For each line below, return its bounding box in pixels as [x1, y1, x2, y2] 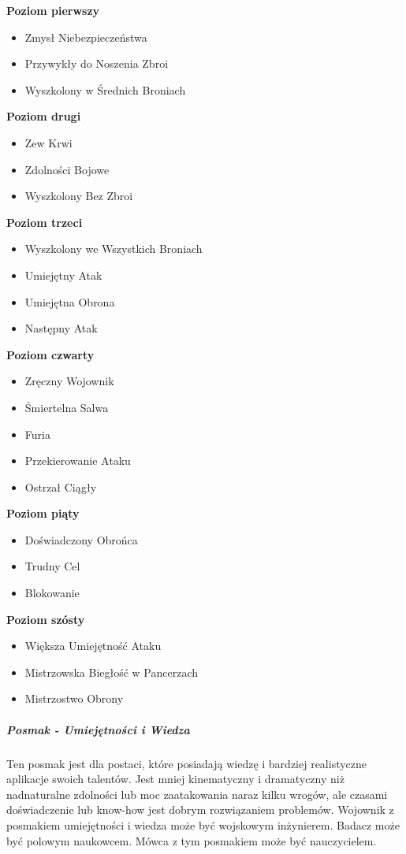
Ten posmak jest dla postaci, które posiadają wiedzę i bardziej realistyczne [6, 755, 367, 771]
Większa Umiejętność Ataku [24, 637, 162, 654]
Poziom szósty [6, 611, 85, 627]
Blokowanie [24, 585, 80, 601]
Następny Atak [24, 320, 98, 336]
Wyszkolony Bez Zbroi [24, 188, 133, 204]
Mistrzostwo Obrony [24, 690, 124, 707]
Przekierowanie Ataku [24, 452, 131, 469]
